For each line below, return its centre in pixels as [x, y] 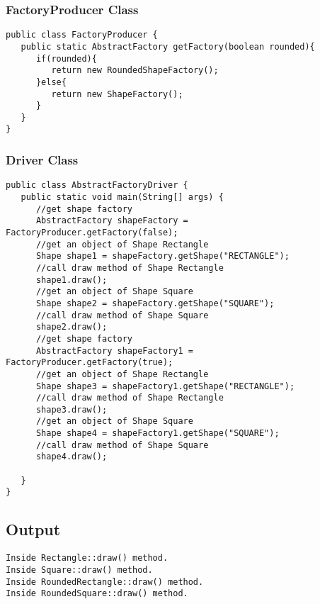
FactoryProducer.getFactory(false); [92, 232]
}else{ [51, 82]
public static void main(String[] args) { [122, 197]
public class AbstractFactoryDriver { [97, 185]
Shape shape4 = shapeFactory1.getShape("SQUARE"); [158, 434]
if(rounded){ [66, 58]
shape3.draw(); [72, 409]
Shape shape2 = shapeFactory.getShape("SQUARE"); [155, 303]
